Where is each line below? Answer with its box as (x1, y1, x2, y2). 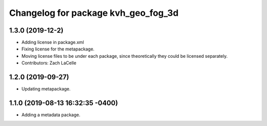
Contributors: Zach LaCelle (21, 60, 77, 66)
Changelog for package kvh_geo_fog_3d (9, 7, 179, 18)
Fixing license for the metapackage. (21, 46, 95, 52)
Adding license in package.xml (21, 40, 84, 45)
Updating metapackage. (21, 86, 71, 92)
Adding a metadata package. (21, 112, 81, 118)
